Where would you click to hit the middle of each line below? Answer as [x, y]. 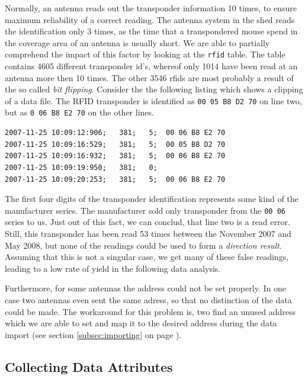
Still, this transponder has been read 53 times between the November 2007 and [148, 233]
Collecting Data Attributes [89, 366]
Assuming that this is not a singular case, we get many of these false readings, [147, 257]
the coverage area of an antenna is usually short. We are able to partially [137, 42]
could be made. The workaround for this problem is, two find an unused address [150, 311]
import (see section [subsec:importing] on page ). [93, 334]
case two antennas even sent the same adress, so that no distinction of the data [148, 299]
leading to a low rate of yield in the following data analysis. [113, 268]
